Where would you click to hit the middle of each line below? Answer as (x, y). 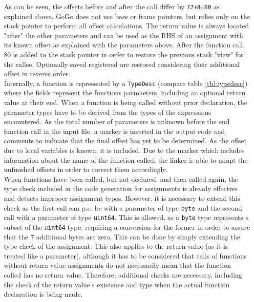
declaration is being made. (43, 294)
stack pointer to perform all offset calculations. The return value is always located (127, 26)
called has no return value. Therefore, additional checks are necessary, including (123, 274)
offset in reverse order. (37, 74)
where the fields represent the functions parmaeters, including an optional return (125, 93)
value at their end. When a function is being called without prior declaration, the (126, 102)
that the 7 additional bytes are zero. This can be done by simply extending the (122, 236)
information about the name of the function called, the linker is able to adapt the (126, 160)
